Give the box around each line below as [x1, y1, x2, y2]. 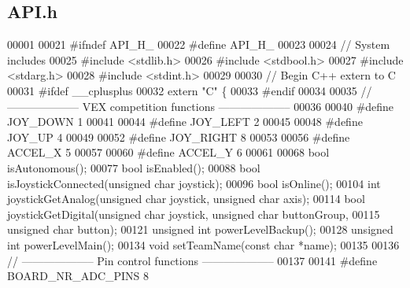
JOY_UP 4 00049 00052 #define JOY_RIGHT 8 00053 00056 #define [7, 128, 350, 145]
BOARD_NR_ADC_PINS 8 [7, 268, 150, 284]
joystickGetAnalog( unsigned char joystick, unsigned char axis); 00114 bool [7, 190, 365, 207]
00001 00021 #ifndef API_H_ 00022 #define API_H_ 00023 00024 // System [7, 36, 390, 53]
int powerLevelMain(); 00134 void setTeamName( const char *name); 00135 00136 [7, 236, 400, 253]
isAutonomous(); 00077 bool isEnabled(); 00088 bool [7, 159, 260, 175]
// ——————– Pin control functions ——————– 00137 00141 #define [7, 252, 378, 268]
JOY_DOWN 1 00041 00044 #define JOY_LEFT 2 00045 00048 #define [7, 113, 363, 130]
